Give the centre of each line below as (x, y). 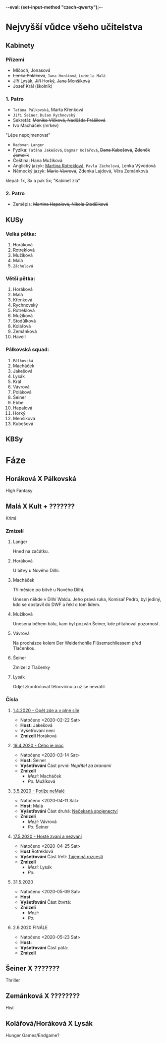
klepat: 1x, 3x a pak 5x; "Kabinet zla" (43, 181)
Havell (19, 337)
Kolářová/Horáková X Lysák (49, 1023)
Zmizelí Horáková (38, 736)
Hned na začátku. (31, 551)
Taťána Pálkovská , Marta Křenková (48, 110)
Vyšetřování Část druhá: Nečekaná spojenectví (69, 811)
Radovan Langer (28, 145)
